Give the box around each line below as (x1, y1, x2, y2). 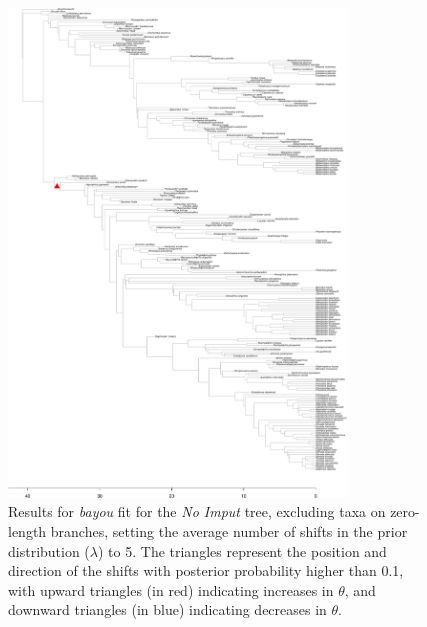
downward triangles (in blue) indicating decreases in (8, 599, 327, 620)
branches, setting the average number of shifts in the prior (50, 521, 408, 542)
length (8, 521, 47, 542)
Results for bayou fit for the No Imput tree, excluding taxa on (8, 501, 386, 522)
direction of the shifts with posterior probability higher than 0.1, (8, 560, 404, 581)
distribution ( (8, 540, 90, 561)
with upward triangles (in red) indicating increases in (8, 579, 334, 600)
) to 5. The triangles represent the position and (98, 540, 387, 561)
